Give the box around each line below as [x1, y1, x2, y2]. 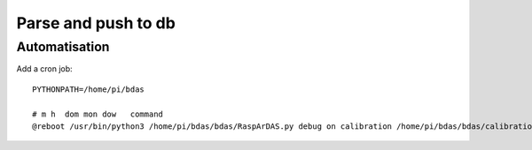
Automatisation [16, 39, 110, 55]
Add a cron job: [16, 64, 73, 74]
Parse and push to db [16, 13, 176, 33]
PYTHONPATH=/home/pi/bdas [32, 84, 145, 94]
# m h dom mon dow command [32, 109, 164, 119]
